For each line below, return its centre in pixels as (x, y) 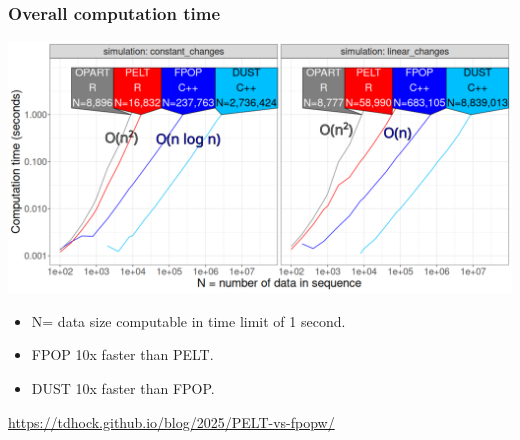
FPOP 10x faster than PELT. (122, 354)
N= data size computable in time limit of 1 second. (188, 320)
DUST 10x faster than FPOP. (123, 388)
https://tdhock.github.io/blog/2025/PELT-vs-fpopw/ (171, 421)
